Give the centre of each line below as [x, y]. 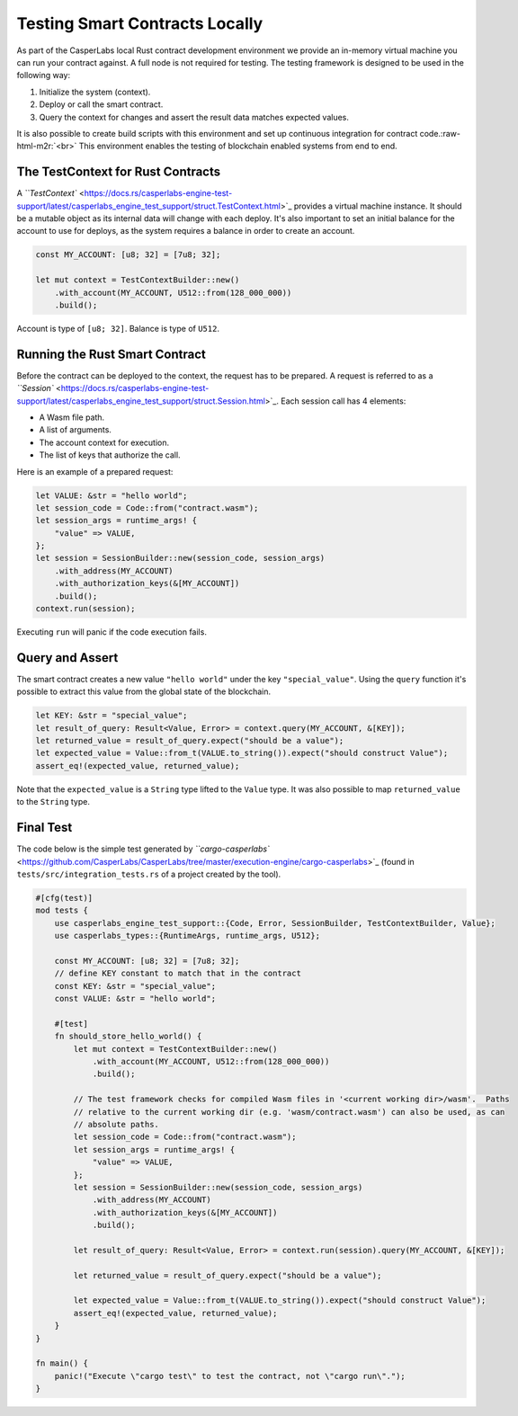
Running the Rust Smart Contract [112, 354]
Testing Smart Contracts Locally [140, 23]
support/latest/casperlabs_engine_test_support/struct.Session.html [141, 401]
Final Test [45, 828]
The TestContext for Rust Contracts [119, 172]
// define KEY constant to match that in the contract [178, 974]
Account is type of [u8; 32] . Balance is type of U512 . [118, 328]
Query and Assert [67, 658]
